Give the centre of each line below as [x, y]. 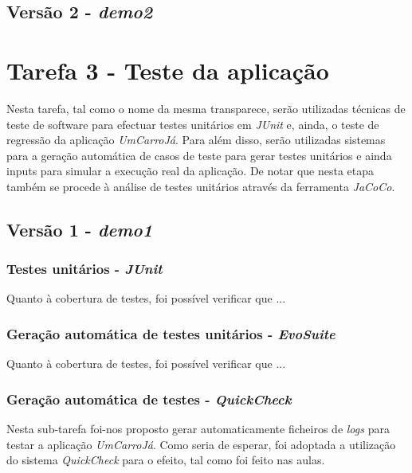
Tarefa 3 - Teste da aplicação [168, 70]
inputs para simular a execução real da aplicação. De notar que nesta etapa [190, 171]
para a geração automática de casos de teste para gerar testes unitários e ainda [199, 155]
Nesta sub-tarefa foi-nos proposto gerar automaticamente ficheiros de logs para [198, 429]
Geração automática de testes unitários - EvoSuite [171, 333]
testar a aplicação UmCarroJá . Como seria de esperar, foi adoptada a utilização [201, 444]
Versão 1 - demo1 [80, 229]
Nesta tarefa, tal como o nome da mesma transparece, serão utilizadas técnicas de [206, 108]
